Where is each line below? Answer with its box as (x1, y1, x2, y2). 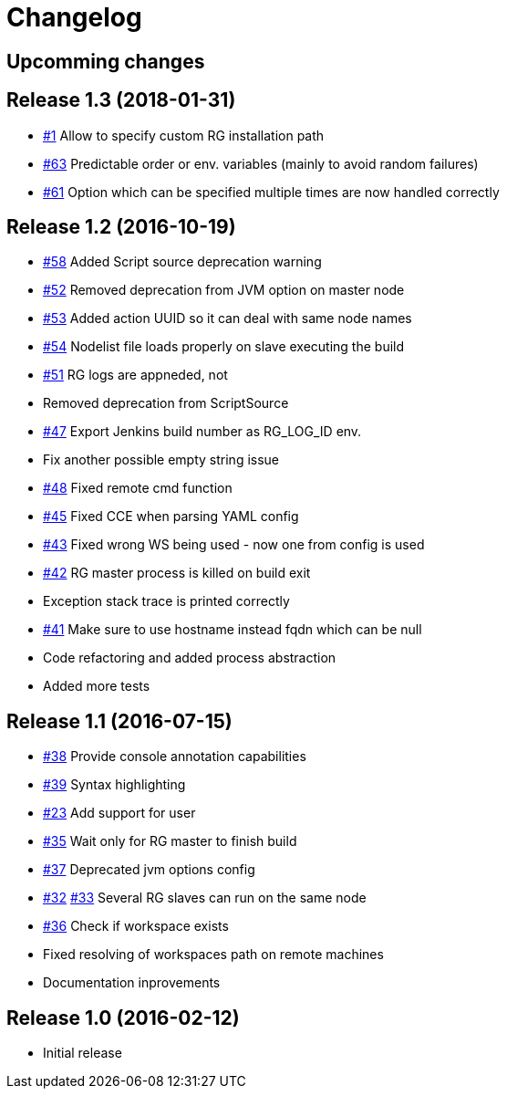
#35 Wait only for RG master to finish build (43, 833, 297, 850)
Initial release (43, 1045, 122, 1061)
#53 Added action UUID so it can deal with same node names (43, 310, 412, 327)
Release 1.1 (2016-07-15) (6, 709, 233, 733)
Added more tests (43, 678, 150, 694)
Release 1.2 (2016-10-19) (6, 215, 236, 239)
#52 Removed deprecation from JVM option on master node (43, 282, 405, 298)
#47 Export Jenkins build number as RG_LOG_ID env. (43, 423, 362, 440)
